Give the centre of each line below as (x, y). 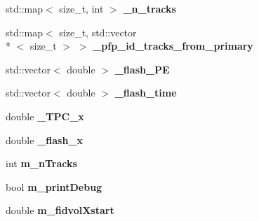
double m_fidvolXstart (60, 210)
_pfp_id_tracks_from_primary (173, 46)
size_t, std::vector (98, 32)
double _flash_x (45, 140)
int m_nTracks (41, 163)
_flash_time (146, 93)
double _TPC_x (45, 116)
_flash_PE (142, 69)
